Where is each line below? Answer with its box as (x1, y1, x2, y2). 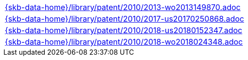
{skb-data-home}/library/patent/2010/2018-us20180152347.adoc (5, 25, 243, 35)
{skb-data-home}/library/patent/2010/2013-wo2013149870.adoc (5, 2, 241, 12)
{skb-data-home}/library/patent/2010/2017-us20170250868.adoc (5, 14, 244, 24)
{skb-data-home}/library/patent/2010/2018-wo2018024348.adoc (5, 37, 243, 47)
